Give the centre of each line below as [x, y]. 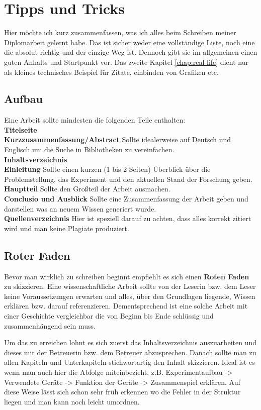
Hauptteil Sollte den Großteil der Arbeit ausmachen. [87, 189]
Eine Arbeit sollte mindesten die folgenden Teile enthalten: [95, 120]
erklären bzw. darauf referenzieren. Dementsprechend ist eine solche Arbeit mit [126, 306]
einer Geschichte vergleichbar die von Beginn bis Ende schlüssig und [109, 316]
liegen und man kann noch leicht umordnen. [72, 401]
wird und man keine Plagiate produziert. [67, 228]
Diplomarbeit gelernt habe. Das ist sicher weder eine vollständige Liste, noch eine [129, 42]
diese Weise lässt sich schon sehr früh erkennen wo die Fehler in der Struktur [122, 392]
